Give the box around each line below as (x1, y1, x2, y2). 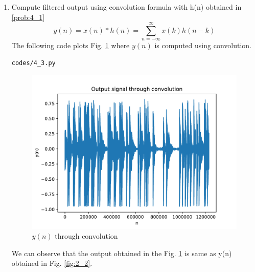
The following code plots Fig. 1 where (11, 40, 130, 51)
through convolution (55, 231, 118, 241)
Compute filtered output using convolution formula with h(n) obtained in (11, 2, 242, 12)
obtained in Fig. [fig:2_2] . (11, 258, 92, 268)
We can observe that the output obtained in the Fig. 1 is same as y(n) (11, 247, 232, 258)
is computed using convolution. (154, 40, 251, 51)
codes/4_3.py (11, 59, 56, 67)
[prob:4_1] (11, 11, 45, 22)
